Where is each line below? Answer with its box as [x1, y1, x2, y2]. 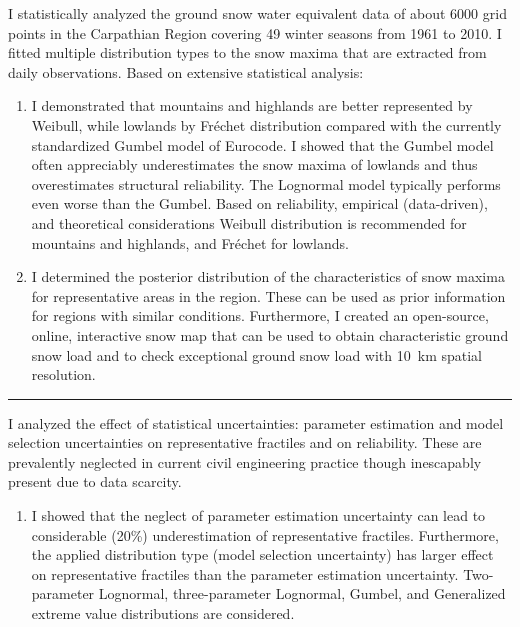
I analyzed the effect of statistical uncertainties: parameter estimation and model [8, 412, 504, 433]
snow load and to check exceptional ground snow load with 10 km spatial [31, 344, 483, 365]
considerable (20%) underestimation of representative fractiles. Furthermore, [31, 524, 499, 545]
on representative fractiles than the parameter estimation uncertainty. [31, 563, 459, 584]
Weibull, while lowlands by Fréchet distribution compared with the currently [31, 114, 502, 135]
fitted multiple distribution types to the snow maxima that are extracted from [8, 42, 487, 63]
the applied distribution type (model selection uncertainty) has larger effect [31, 544, 494, 565]
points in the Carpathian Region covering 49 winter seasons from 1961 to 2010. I [8, 22, 502, 43]
